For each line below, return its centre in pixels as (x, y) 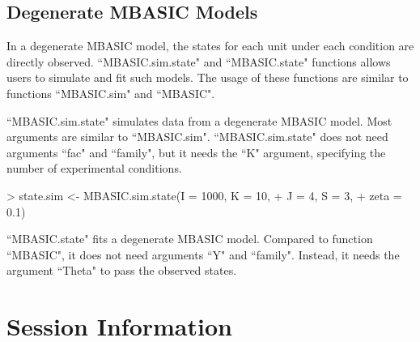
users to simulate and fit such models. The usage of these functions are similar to (208, 77)
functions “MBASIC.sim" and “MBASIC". (111, 93)
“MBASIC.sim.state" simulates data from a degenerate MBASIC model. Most (199, 120)
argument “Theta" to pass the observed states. (122, 270)
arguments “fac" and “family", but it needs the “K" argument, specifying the (196, 152)
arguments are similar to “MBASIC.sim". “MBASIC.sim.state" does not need (197, 137)
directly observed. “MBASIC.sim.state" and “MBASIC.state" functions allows (199, 61)
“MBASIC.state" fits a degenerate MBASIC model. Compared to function (190, 239)
